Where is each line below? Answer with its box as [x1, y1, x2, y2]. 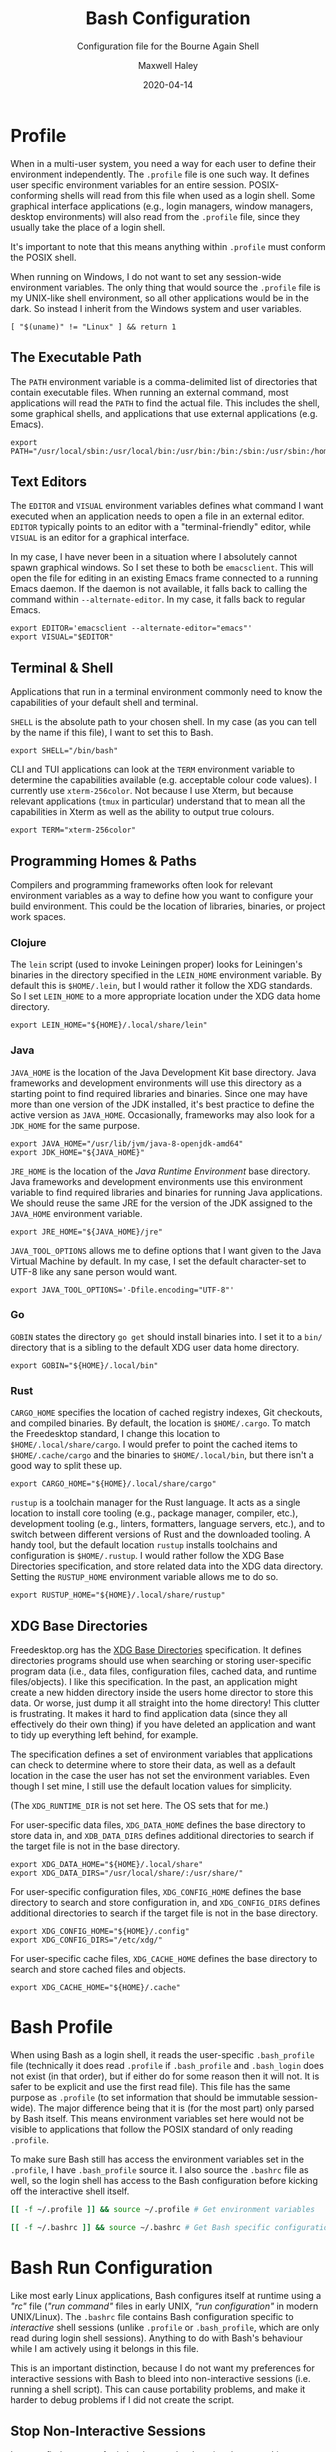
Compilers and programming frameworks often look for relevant [10, 878, 273, 891]
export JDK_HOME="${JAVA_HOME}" [10, 1147, 145, 1157]
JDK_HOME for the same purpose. [10, 1119, 141, 1131]
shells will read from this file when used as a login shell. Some [59, 189, 316, 201]
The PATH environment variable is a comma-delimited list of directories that [10, 375, 318, 387]
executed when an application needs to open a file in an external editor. [10, 510, 305, 522]
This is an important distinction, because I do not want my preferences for [10, 2362, 315, 2374]
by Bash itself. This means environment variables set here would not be [10, 2112, 305, 2124]
